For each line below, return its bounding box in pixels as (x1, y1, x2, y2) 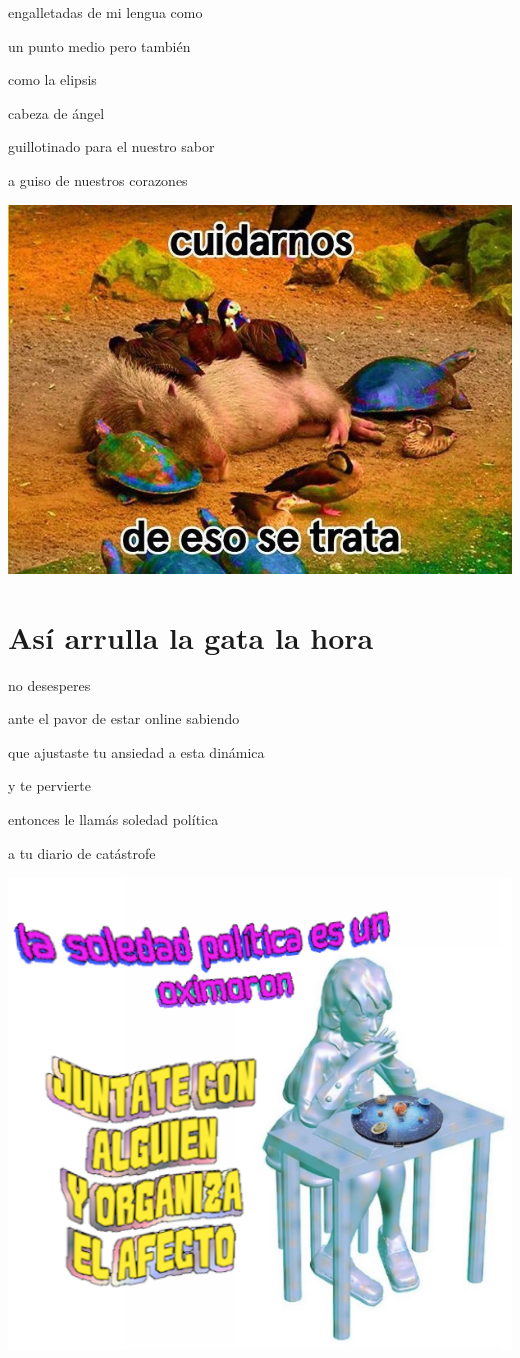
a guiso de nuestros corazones (8, 169, 188, 190)
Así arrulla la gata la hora (8, 616, 374, 657)
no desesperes (8, 674, 91, 695)
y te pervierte (8, 775, 91, 796)
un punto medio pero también (8, 35, 191, 56)
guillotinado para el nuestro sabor (8, 136, 215, 157)
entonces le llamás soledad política (8, 809, 219, 830)
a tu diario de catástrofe (8, 842, 156, 863)
